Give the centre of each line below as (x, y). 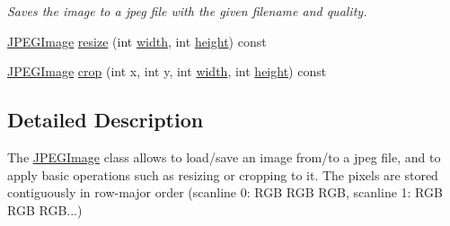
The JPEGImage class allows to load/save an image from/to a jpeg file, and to (224, 156)
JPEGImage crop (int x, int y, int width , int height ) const (167, 71)
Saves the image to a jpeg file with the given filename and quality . (187, 11)
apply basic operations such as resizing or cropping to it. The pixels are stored (223, 174)
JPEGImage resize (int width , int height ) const (137, 41)
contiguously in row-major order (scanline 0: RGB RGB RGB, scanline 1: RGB (225, 192)
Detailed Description (106, 120)
